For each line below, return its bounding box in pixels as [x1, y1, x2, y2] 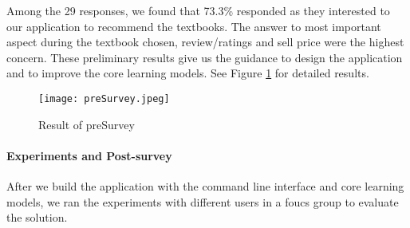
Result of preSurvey [38, 116, 135, 132]
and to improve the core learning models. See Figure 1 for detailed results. [6, 65, 369, 81]
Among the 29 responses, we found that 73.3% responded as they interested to [6, 2, 390, 18]
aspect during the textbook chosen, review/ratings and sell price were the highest [6, 33, 404, 50]
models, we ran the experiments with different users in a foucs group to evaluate [6, 193, 399, 210]
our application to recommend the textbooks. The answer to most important [6, 18, 381, 34]
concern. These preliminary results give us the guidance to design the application [6, 49, 403, 65]
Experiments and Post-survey [6, 147, 172, 163]
